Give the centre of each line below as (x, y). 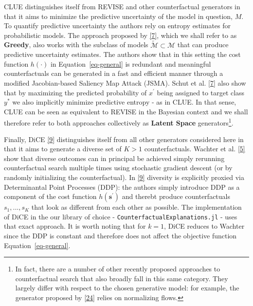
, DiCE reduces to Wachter (204, 226)
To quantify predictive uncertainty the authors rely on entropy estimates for (117, 26)
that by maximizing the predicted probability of (75, 92)
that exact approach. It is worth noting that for (75, 226)
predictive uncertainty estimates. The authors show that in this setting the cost (122, 54)
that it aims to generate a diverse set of (63, 149)
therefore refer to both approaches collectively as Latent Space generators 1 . (119, 122)
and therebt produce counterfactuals (176, 196)
